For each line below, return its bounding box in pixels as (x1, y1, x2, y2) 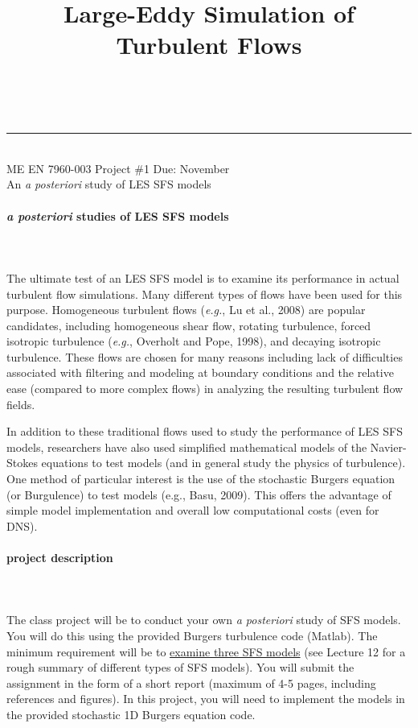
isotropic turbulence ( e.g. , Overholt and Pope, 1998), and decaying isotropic (6, 333, 381, 350)
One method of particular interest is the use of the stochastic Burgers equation (6, 470, 395, 487)
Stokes (6, 454, 38, 471)
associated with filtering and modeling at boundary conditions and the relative (6, 364, 394, 381)
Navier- (370, 438, 407, 455)
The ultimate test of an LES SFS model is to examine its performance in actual (6, 269, 400, 286)
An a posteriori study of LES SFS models (6, 176, 211, 192)
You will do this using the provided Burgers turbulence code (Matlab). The (6, 627, 378, 643)
